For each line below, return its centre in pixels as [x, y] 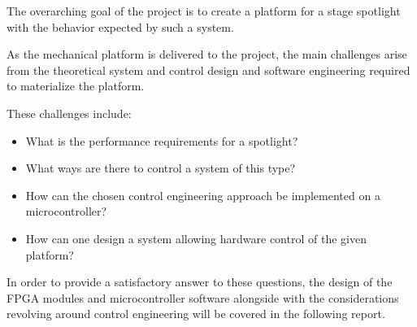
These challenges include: [69, 113]
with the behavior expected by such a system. [120, 26]
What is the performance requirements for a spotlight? [162, 140]
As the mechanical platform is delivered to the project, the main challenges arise [207, 54]
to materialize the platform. [76, 86]
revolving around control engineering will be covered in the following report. [196, 314]
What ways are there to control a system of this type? [161, 168]
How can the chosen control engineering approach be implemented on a [203, 195]
